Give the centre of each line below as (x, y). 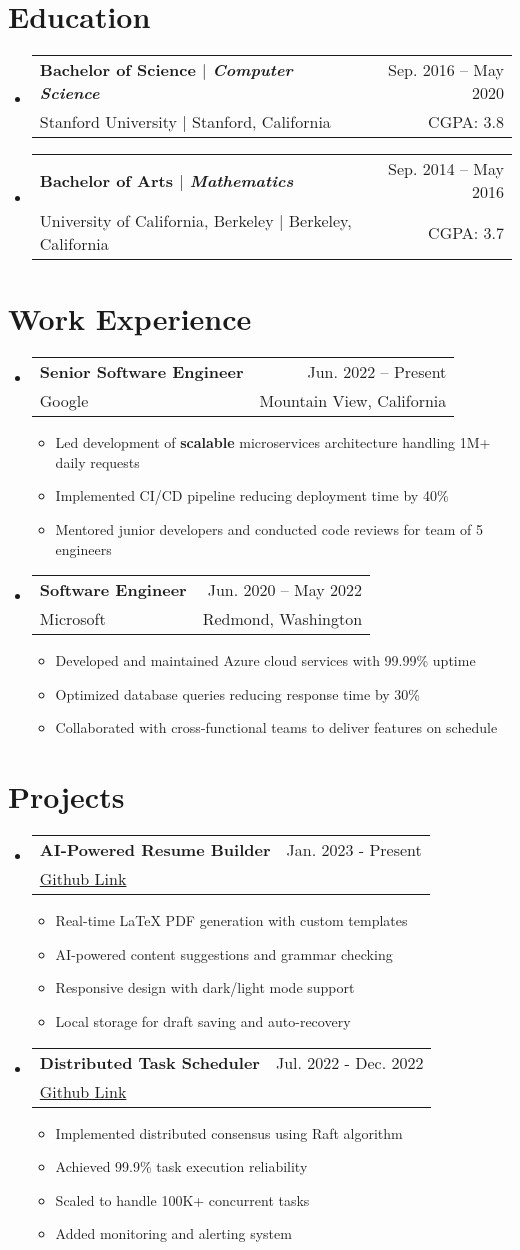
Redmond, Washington (282, 619)
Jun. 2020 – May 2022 (285, 590)
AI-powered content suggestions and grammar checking (224, 953)
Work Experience (130, 318)
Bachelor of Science (117, 70)
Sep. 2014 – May (445, 169)
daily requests (97, 461)
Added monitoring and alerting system (173, 1233)
